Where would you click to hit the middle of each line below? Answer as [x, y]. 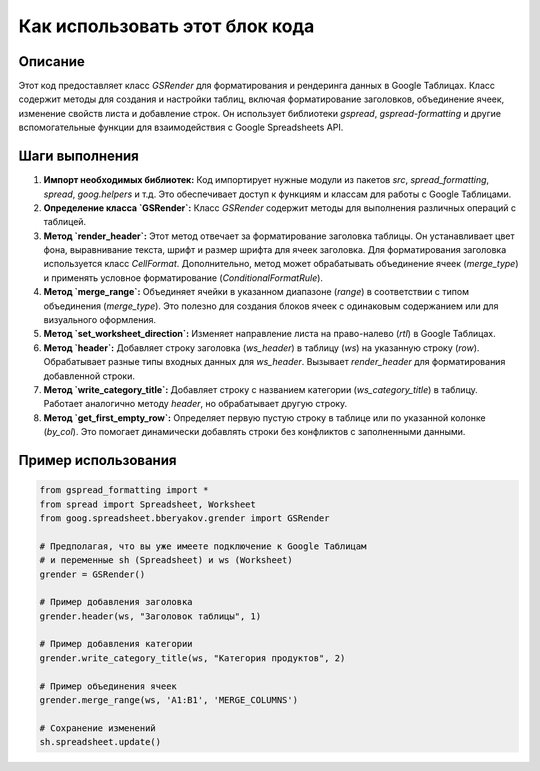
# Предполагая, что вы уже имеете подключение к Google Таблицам [203, 546]
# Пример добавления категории [116, 644]
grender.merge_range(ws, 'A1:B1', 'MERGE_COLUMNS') [169, 700]
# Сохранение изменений [98, 728]
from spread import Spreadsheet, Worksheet [148, 504]
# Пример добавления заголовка [116, 602]
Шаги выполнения [78, 156]
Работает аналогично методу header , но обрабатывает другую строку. [195, 404]
